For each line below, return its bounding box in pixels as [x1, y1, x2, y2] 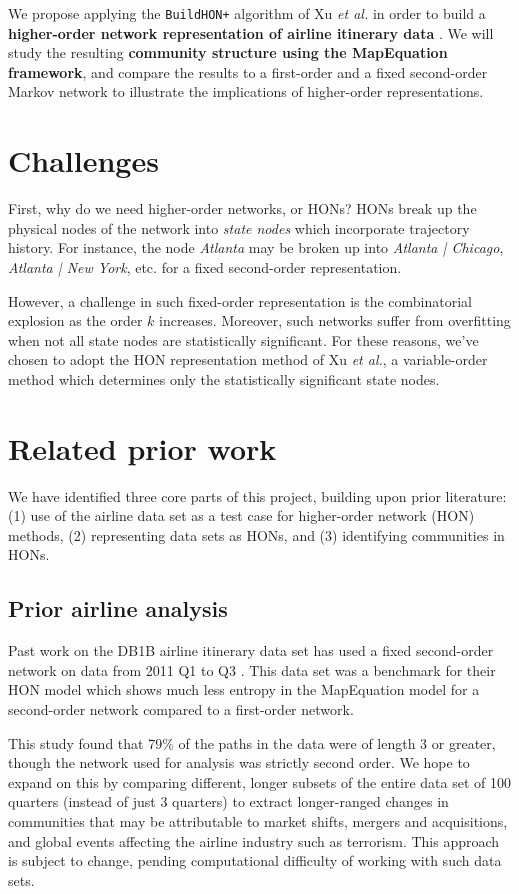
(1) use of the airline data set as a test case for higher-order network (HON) [8, 505, 475, 526]
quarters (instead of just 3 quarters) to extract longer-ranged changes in [8, 791, 449, 812]
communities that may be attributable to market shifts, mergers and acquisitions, [8, 810, 508, 831]
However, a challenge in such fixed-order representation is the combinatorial [8, 290, 473, 311]
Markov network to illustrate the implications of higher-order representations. [8, 81, 484, 102]
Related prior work [8, 427, 277, 468]
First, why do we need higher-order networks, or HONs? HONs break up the [8, 198, 477, 219]
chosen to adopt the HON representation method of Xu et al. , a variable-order [8, 349, 488, 370]
